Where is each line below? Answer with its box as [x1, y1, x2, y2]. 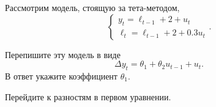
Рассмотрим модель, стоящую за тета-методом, [5, 1, 180, 13]
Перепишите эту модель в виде [5, 48, 121, 61]
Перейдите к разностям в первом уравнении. [5, 90, 171, 103]
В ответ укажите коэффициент [5, 69, 117, 82]
